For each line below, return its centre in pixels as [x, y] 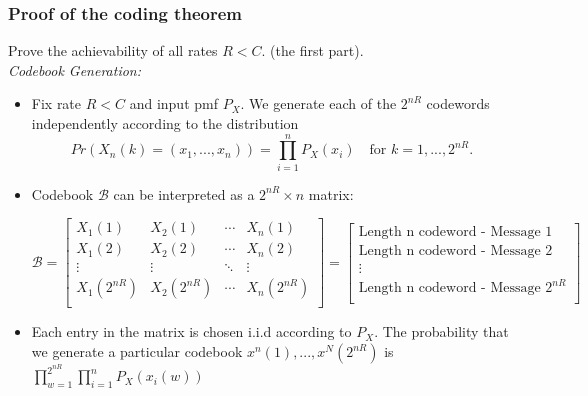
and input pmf [173, 103]
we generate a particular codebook [137, 351]
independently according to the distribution [165, 123]
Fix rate [56, 103]
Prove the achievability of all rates [113, 50]
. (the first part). [312, 50]
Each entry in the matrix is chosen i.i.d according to [191, 331]
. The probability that [441, 331]
